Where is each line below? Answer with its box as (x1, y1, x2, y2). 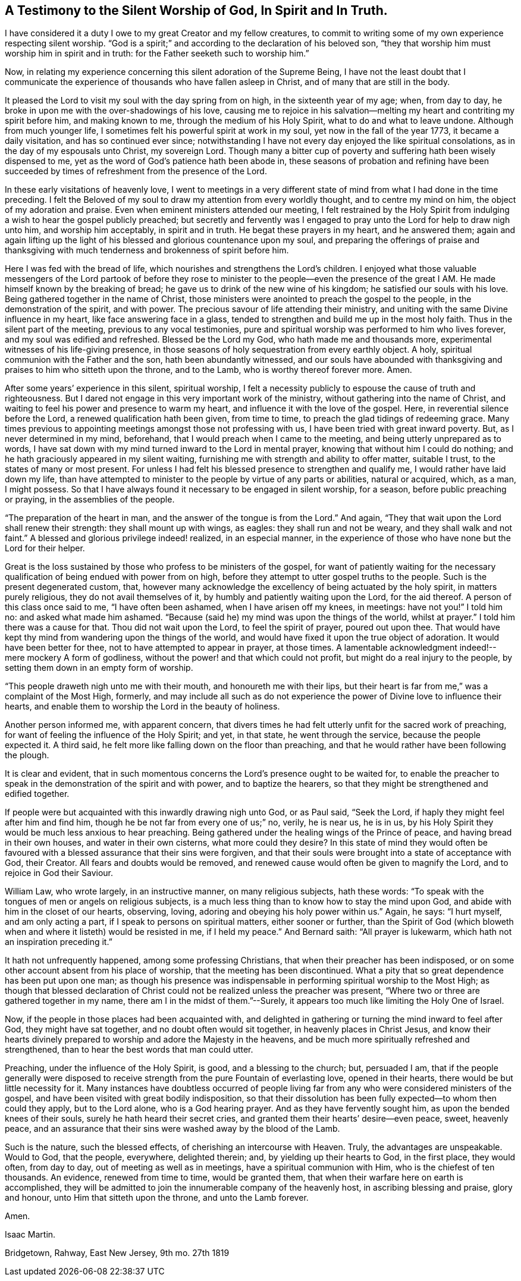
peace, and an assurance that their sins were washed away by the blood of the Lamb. (5, 1123, 340, 1134)
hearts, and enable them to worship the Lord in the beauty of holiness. (5, 701, 280, 712)
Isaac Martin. (5, 1229, 56, 1240)
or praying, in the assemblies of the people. (5, 494, 175, 505)
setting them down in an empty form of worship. (5, 663, 193, 673)
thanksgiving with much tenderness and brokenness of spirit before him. (5, 245, 289, 256)
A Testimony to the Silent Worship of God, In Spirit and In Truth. (5, 3, 388, 18)
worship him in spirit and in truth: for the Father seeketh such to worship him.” (5, 48, 309, 59)
